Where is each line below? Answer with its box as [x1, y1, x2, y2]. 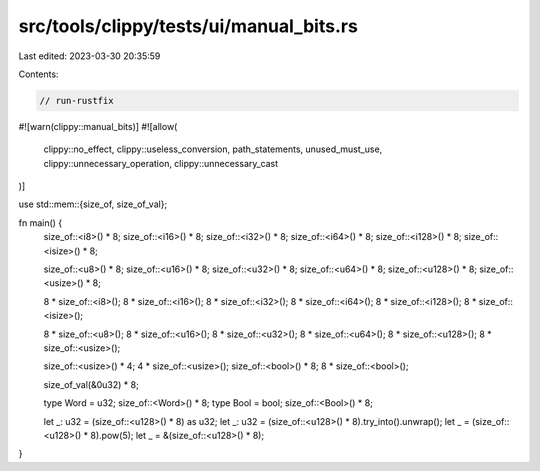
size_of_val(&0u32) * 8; [43, 378, 139, 390]
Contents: [18, 68, 59, 80]
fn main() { [18, 216, 63, 229]
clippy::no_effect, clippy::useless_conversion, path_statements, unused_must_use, [43, 143, 383, 155]
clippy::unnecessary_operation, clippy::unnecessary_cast [43, 157, 279, 169]
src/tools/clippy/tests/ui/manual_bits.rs [18, 15, 359, 37]
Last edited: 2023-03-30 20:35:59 [18, 50, 161, 62]
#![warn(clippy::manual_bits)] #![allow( [18, 120, 178, 132]
